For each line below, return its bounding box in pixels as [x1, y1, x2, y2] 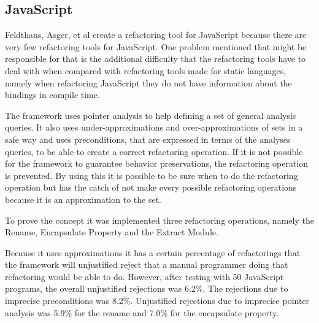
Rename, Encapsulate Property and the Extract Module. [5, 226, 218, 238]
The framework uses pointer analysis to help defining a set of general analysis [5, 108, 296, 121]
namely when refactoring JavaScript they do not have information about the [5, 76, 292, 89]
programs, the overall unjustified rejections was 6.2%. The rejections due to [5, 282, 288, 295]
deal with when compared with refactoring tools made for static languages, [5, 64, 286, 77]
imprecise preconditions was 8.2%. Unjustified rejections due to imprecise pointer [5, 294, 310, 307]
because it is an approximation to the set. [5, 192, 161, 205]
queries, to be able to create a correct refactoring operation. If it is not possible [5, 145, 303, 158]
